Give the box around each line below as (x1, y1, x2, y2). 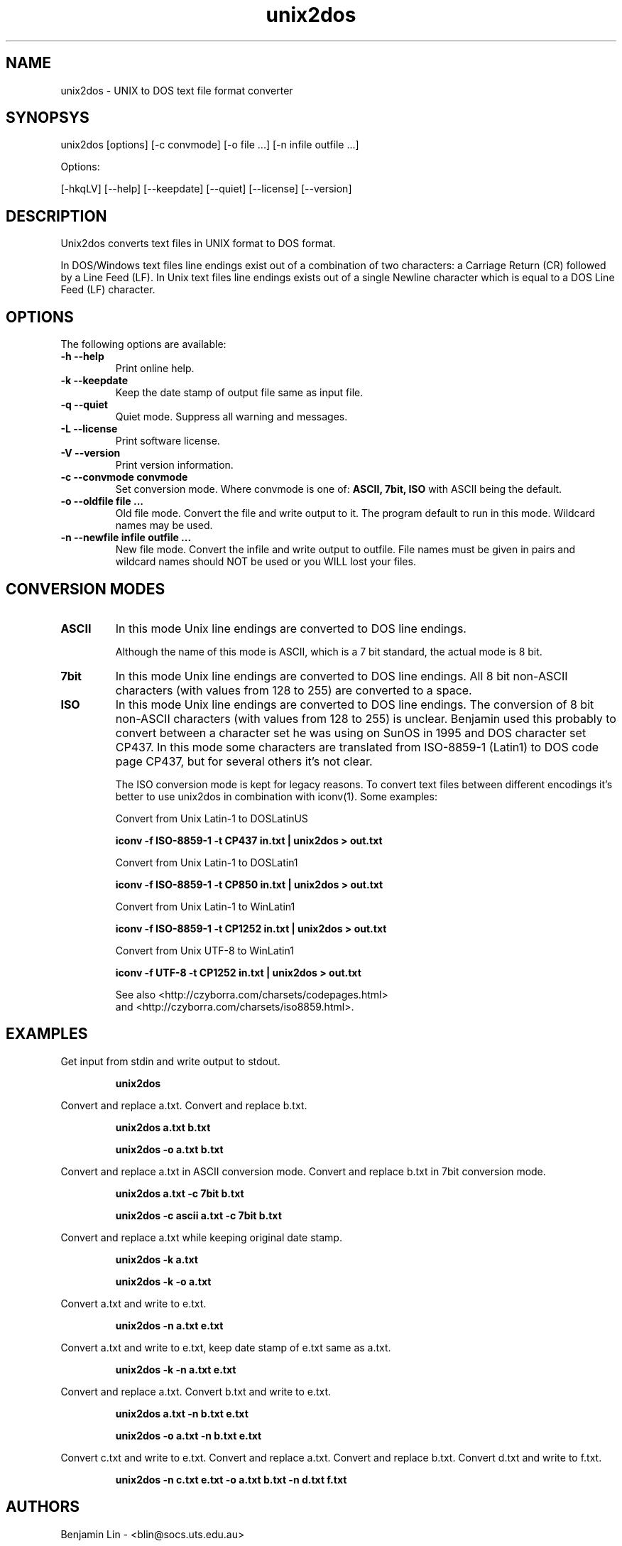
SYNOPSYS (6, 109, 89, 127)
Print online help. (115, 362, 195, 375)
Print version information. (115, 459, 234, 472)
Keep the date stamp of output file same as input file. (115, 386, 364, 399)
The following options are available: (60, 338, 227, 351)
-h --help (60, 350, 104, 363)
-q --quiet (60, 398, 108, 411)
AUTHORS (6, 1498, 80, 1516)
